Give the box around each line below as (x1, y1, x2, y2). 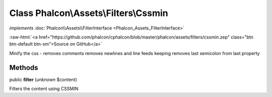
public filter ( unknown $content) (9, 76, 78, 82)
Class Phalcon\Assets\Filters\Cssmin (9, 7, 168, 18)
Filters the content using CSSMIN (9, 85, 79, 92)
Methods (9, 63, 38, 72)
